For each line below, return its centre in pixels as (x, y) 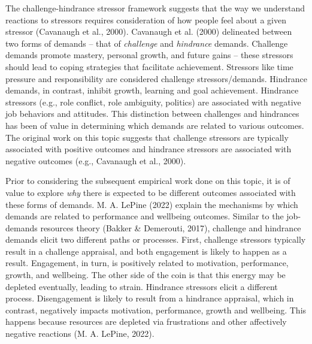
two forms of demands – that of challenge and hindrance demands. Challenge (147, 43)
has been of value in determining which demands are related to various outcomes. (155, 125)
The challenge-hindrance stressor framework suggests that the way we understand (155, 8)
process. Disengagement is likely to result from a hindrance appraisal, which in (150, 298)
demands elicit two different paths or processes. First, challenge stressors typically (156, 239)
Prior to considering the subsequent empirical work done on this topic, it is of (148, 181)
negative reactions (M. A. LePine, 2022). (80, 334)
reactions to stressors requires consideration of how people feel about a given (146, 19)
